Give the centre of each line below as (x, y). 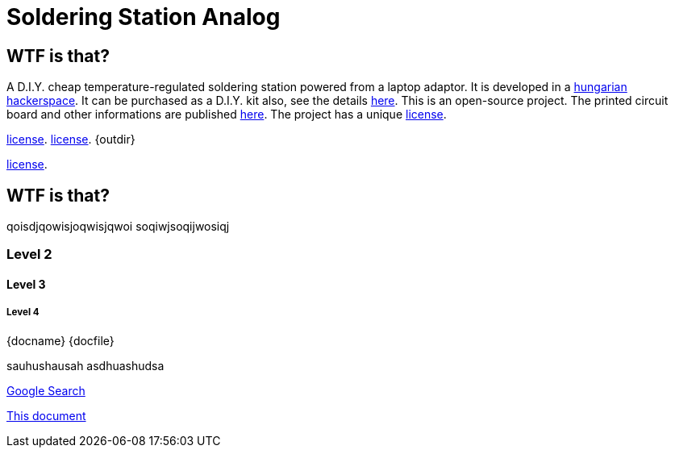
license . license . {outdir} (71, 140)
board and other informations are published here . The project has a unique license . (227, 115)
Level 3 (26, 284)
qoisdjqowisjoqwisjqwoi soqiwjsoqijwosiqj (118, 227)
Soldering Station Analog (144, 17)
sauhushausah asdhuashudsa (85, 365)
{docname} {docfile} (60, 340)
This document (46, 415)
